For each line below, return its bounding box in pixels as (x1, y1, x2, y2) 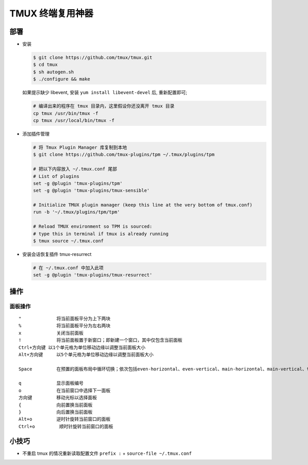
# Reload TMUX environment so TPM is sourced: (33, 224, 152, 230)
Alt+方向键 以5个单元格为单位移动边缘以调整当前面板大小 (18, 351, 154, 357)
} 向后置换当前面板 (18, 409, 93, 415)
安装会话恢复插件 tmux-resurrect (22, 251, 92, 257)
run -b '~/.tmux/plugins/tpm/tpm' (33, 209, 120, 215)
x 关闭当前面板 (18, 330, 84, 336)
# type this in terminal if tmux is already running (33, 231, 169, 236)
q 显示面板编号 (18, 380, 84, 386)
